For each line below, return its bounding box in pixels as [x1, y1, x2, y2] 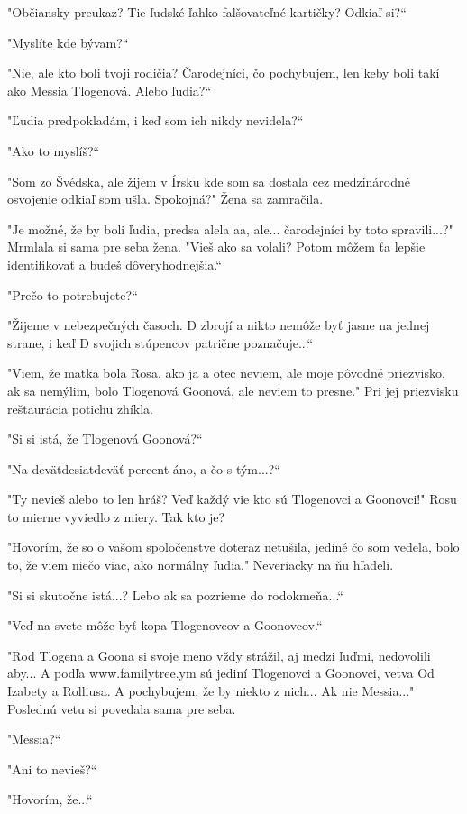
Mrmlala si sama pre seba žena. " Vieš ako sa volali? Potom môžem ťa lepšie [7, 237, 426, 256]
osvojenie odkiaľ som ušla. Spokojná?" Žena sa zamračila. [7, 189, 324, 208]
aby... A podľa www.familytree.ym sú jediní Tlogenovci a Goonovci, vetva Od [7, 663, 435, 682]
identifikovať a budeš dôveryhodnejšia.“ [7, 254, 222, 273]
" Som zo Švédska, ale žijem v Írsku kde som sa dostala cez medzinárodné [7, 171, 411, 190]
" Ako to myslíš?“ [7, 141, 100, 160]
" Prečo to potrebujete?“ [7, 285, 138, 304]
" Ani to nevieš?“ [7, 759, 97, 778]
